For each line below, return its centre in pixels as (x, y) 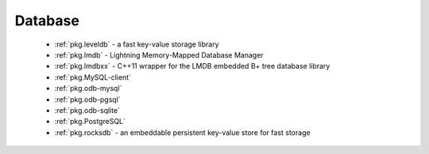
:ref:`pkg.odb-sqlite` (87, 110)
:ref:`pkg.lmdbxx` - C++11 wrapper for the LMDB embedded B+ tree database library (192, 66)
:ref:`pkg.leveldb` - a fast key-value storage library (137, 44)
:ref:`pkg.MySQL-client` (93, 77)
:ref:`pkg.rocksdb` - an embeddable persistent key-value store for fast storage (182, 132)
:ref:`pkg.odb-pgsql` (87, 100)
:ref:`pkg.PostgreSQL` (90, 122)
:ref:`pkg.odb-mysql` (88, 88)
